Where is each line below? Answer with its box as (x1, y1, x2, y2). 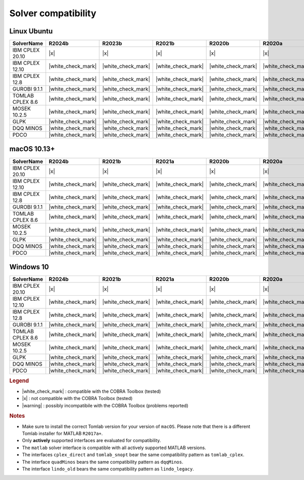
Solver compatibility (9, 8, 96, 19)
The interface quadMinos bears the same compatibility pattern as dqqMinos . (22, 459, 183, 465)
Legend (9, 377, 29, 384)
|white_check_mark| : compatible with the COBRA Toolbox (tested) (22, 388, 161, 394)
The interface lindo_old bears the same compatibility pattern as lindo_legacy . (22, 466, 195, 472)
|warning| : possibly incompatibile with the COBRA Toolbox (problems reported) (22, 403, 188, 409)
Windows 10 (9, 263, 49, 271)
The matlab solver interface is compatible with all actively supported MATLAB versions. (22, 445, 206, 451)
